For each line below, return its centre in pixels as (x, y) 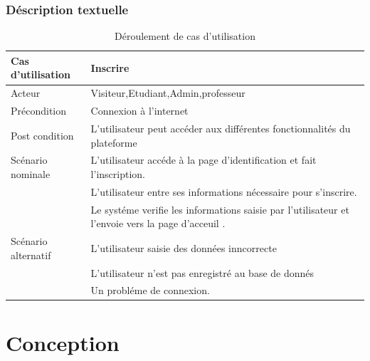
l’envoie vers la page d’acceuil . (158, 223)
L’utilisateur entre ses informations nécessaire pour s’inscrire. (224, 191)
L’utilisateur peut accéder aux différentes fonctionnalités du (221, 128)
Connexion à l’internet (139, 111)
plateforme (114, 142)
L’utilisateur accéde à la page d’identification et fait (203, 160)
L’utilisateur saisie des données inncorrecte (184, 247)
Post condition (42, 135)
